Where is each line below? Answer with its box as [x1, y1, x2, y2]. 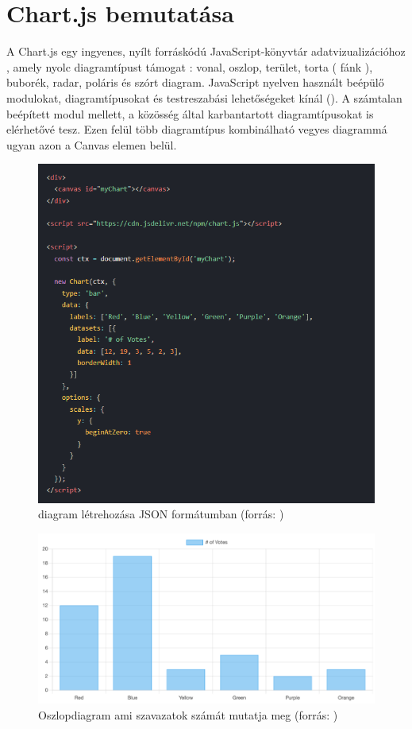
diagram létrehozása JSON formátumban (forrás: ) [38, 506, 284, 522]
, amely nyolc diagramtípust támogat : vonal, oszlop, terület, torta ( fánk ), [6, 58, 373, 75]
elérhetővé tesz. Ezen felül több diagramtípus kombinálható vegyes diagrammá [6, 121, 387, 138]
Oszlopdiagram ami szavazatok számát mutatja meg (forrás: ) [38, 706, 338, 723]
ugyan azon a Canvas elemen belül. [6, 136, 177, 153]
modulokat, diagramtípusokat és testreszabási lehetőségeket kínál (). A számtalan [6, 89, 402, 106]
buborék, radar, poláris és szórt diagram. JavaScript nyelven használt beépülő [6, 74, 384, 91]
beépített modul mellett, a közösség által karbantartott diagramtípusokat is [6, 105, 374, 122]
